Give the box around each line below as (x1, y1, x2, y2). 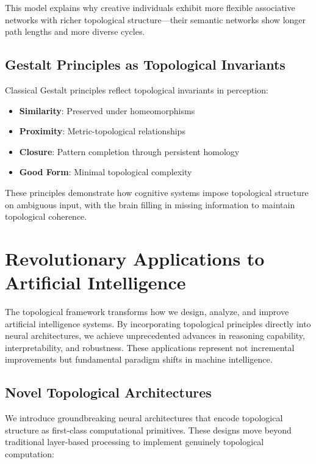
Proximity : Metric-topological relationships (19, 125, 185, 137)
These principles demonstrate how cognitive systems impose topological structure (5, 186, 309, 198)
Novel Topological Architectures (5, 383, 212, 402)
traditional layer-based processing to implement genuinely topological (5, 435, 264, 448)
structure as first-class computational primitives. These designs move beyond (5, 423, 292, 436)
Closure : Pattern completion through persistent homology (19, 145, 240, 158)
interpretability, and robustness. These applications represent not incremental (5, 341, 295, 353)
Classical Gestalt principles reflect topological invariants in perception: (5, 83, 268, 96)
